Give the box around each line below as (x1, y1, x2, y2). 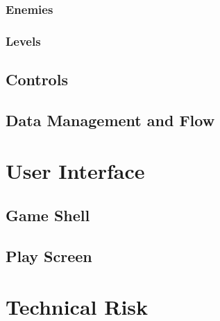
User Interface (6, 157, 145, 185)
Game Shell (6, 205, 90, 226)
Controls (6, 69, 68, 90)
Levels (6, 32, 41, 49)
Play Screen (6, 245, 92, 266)
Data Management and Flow (6, 109, 215, 130)
